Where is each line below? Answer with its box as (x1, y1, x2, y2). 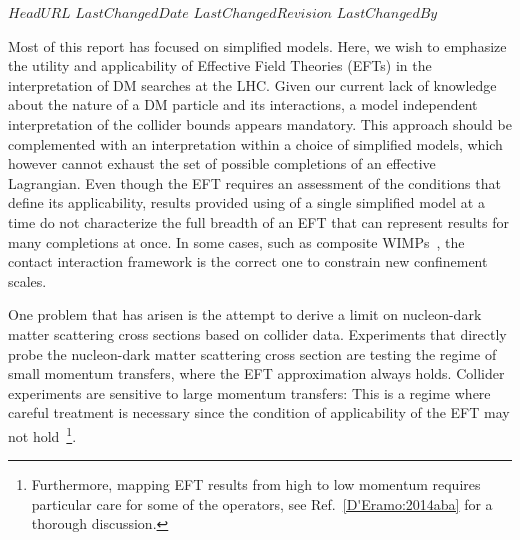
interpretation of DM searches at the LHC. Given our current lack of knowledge (8, 74, 497, 95)
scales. (8, 270, 47, 291)
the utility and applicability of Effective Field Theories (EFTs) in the (8, 55, 432, 76)
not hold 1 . (8, 422, 77, 446)
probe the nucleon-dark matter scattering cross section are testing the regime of (8, 343, 497, 364)
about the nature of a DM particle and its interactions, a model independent (8, 94, 478, 115)
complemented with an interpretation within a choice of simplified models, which (8, 133, 503, 154)
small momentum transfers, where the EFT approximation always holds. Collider (8, 363, 505, 384)
